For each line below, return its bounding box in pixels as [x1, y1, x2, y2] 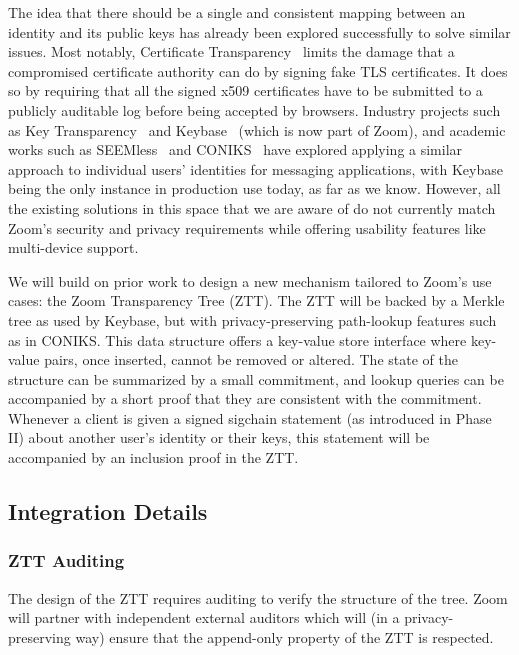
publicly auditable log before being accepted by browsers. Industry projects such [8, 99, 501, 120]
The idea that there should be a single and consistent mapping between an [8, 2, 466, 22]
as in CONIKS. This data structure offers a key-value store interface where [8, 329, 467, 350]
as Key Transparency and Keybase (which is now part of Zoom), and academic [8, 119, 506, 140]
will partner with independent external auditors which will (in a [8, 607, 400, 628]
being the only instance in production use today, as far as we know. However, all [8, 178, 501, 199]
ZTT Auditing [8, 548, 125, 573]
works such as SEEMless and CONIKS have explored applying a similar [8, 139, 463, 160]
